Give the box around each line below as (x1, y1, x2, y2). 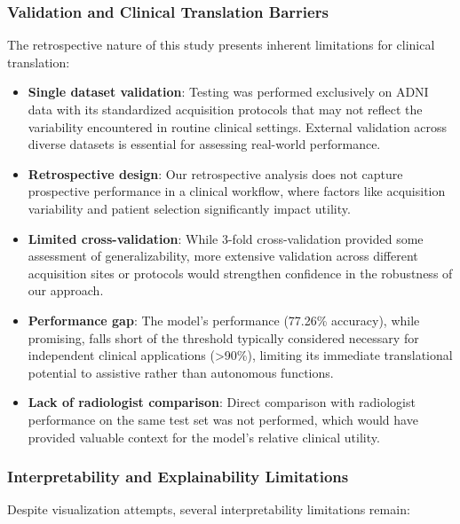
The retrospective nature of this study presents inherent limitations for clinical (7, 35, 435, 54)
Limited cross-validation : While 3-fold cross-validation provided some (28, 229, 424, 247)
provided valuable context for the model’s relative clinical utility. (28, 427, 380, 446)
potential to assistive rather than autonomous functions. (28, 363, 334, 381)
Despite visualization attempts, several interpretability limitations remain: (7, 500, 410, 519)
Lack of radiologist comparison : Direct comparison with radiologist (28, 393, 416, 411)
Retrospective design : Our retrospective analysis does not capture (28, 164, 403, 183)
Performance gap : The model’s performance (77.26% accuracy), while (28, 310, 420, 329)
